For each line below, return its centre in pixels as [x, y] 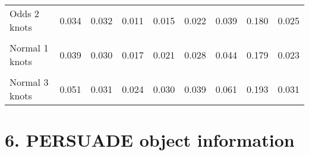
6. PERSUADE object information [150, 140]
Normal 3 [29, 82]
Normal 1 [29, 48]
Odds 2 [24, 13]
